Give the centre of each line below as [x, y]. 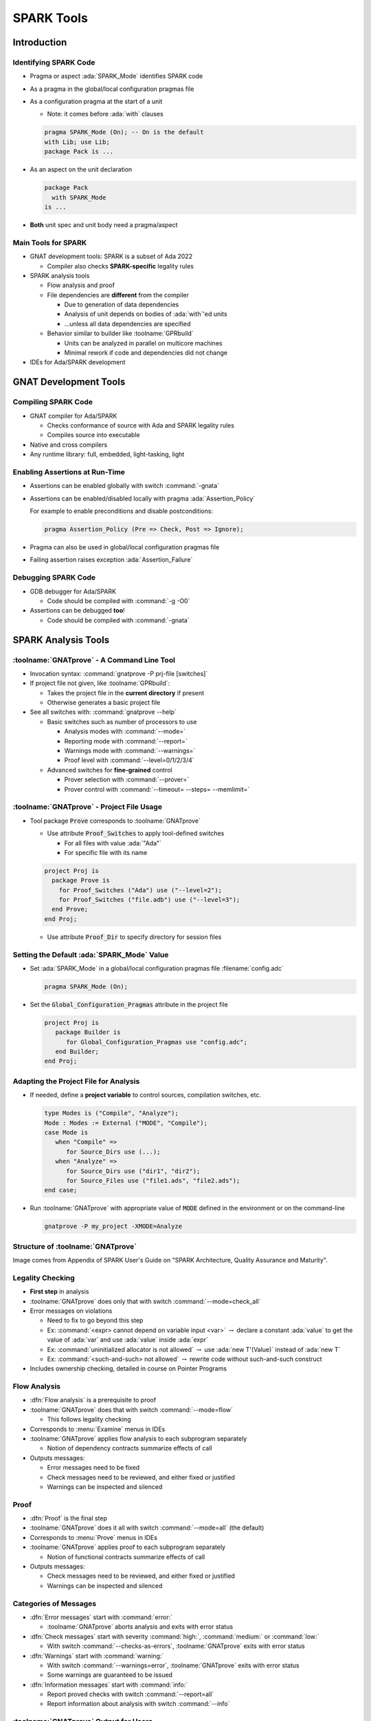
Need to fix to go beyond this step [95, 1320]
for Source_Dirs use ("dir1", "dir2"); [133, 1171]
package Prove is [81, 880]
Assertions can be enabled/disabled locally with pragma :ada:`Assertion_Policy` [143, 498]
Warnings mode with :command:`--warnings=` [130, 751]
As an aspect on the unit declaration [81, 169]
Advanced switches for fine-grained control [110, 770]
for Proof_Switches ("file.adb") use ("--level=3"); [149, 900]
